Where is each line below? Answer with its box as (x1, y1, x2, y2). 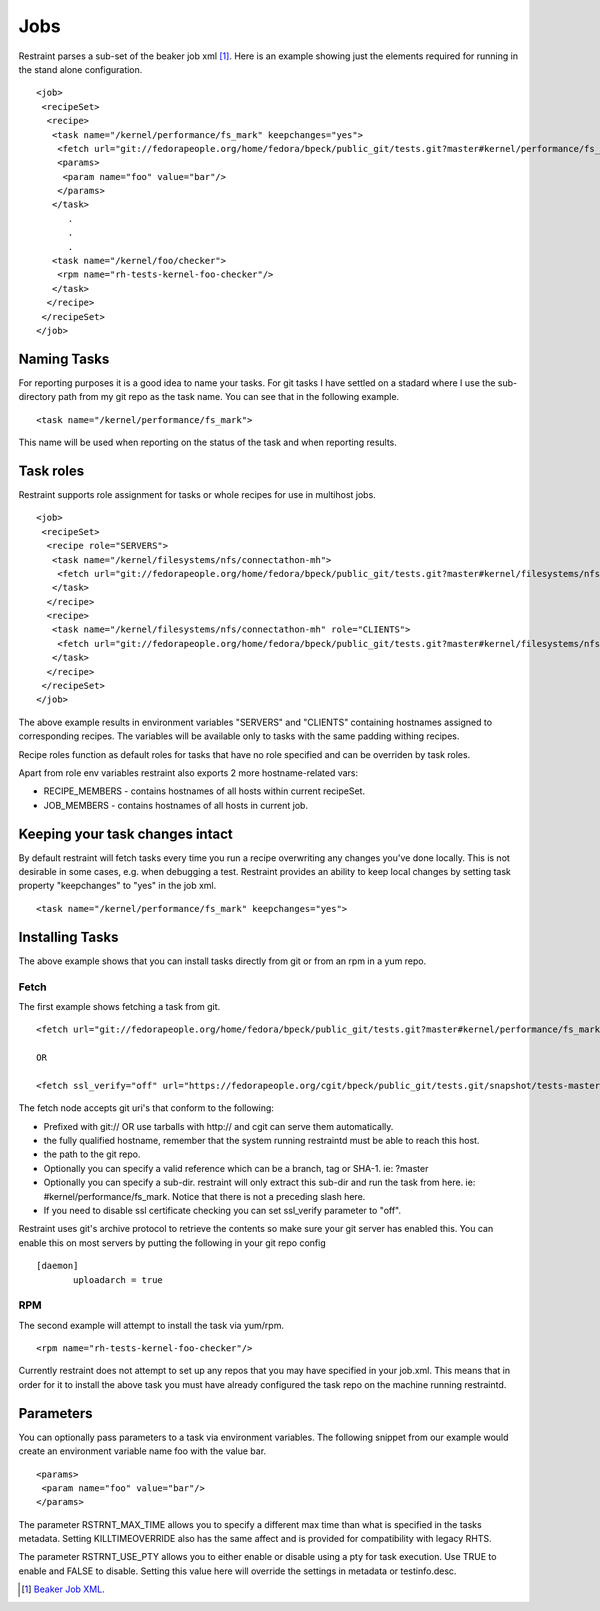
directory (18, 391, 57, 403)
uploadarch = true (73, 1274, 164, 1285)
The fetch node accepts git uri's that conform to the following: (18, 1102, 275, 1114)
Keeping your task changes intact (18, 825, 234, 842)
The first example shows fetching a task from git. (18, 1000, 220, 1012)
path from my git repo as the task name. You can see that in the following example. (58, 391, 400, 403)
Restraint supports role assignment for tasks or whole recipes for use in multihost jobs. (18, 488, 377, 500)
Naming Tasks (18, 350, 110, 367)
